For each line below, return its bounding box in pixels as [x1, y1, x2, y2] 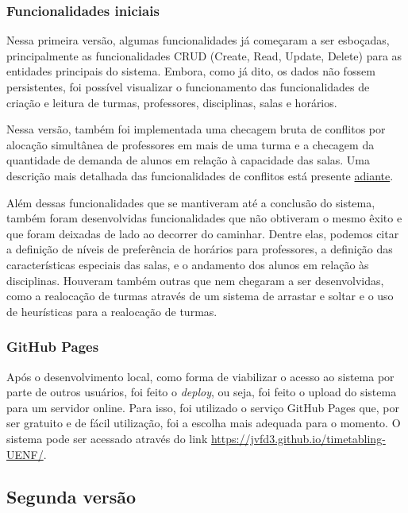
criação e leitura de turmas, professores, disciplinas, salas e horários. [6, 94, 337, 110]
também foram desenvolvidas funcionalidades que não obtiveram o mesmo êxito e [6, 210, 402, 226]
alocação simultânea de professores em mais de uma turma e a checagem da [6, 136, 375, 152]
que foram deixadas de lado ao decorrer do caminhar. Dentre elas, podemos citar [6, 225, 399, 241]
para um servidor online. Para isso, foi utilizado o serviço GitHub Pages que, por [6, 399, 400, 415]
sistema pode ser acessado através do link [6, 430, 208, 446]
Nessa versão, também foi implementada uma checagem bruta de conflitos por [6, 121, 386, 137]
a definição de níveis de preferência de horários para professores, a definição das [6, 241, 393, 257]
